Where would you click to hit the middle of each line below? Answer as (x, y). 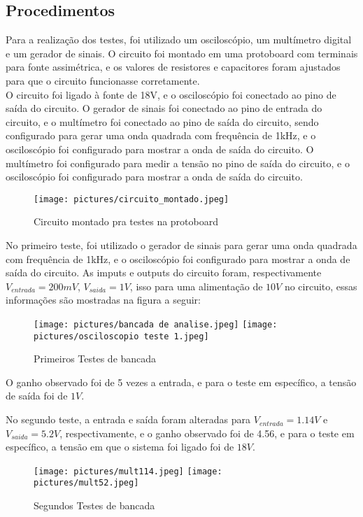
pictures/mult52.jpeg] (86, 483)
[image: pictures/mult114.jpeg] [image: (128, 471)
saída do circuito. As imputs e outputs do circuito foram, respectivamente (164, 272)
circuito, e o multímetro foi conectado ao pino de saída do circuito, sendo (162, 121)
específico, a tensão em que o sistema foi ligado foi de (120, 447)
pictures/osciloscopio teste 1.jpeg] (121, 336)
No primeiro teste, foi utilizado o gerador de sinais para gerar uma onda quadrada (181, 245)
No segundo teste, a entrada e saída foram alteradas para (128, 419)
